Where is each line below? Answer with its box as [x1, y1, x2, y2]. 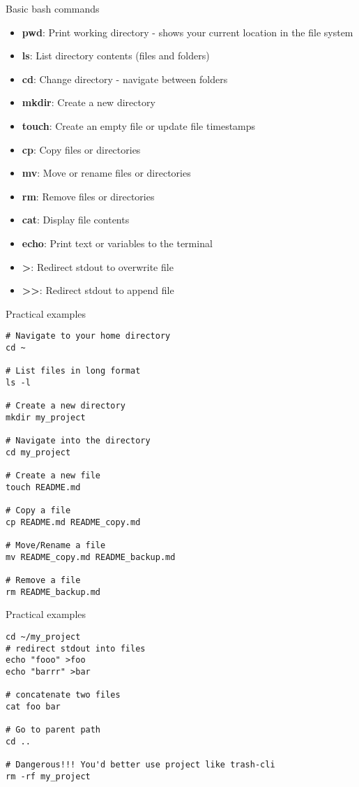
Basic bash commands [6, 1, 100, 15]
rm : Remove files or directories [22, 189, 155, 203]
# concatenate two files [6, 690, 121, 700]
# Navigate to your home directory [6, 331, 171, 341]
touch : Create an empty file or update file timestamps [22, 118, 256, 133]
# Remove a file [6, 575, 81, 586]
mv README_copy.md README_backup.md [6, 552, 176, 562]
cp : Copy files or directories [22, 142, 141, 156]
